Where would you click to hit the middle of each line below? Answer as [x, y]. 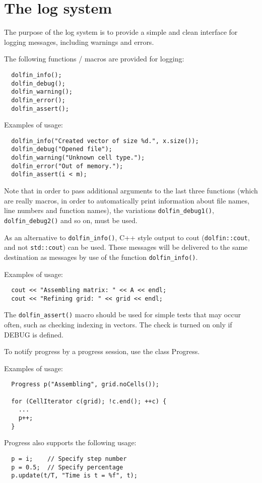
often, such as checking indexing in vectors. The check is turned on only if [118, 325]
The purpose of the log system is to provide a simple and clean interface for [121, 32]
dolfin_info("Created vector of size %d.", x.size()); [105, 141]
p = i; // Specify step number [69, 459]
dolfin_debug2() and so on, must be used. [71, 220]
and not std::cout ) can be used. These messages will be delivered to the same [126, 247]
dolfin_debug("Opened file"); [62, 149]
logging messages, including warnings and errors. [79, 42]
